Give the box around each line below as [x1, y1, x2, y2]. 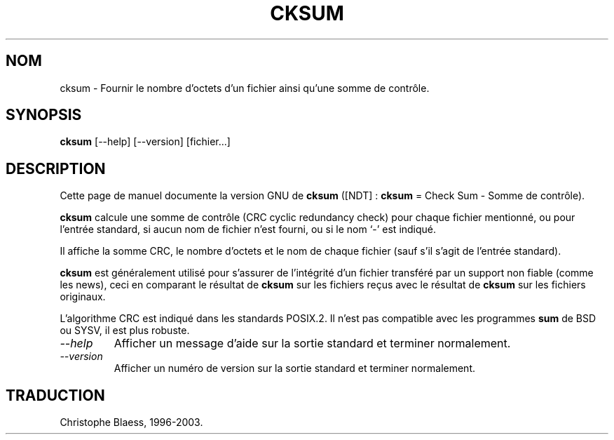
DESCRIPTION [6, 159, 106, 178]
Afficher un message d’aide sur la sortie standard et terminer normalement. [114, 336, 511, 351]
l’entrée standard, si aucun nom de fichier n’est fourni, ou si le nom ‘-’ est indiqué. [60, 223, 437, 236]
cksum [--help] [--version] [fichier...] [60, 135, 231, 148]
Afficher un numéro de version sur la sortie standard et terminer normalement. [114, 362, 476, 375]
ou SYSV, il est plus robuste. [60, 324, 190, 337]
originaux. [60, 291, 106, 303]
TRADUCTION [6, 386, 105, 404]
